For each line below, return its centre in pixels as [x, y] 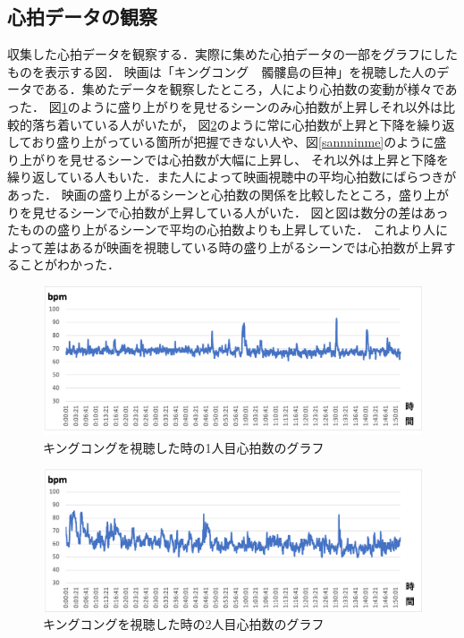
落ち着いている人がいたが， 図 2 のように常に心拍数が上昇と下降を [224, 124]
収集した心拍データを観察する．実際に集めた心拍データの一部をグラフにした [232, 54]
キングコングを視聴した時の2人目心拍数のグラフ [184, 624]
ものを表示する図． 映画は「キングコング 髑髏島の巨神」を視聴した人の [222, 71]
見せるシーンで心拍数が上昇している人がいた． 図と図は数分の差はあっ [240, 212]
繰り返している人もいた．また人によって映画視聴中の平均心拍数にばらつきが [232, 177]
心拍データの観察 [82, 17]
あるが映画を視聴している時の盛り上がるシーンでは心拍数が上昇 [256, 247]
